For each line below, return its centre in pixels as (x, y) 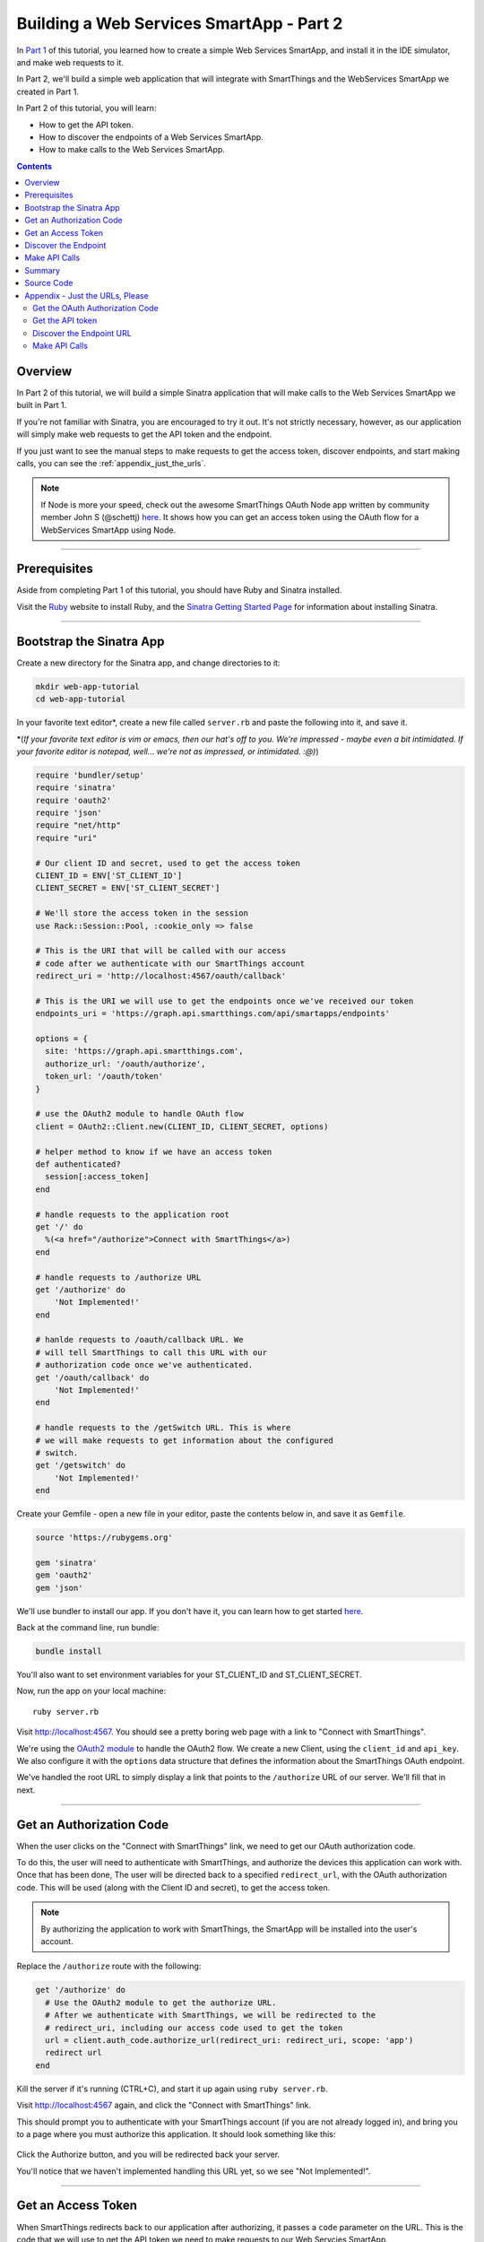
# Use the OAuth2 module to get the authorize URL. (161, 2003)
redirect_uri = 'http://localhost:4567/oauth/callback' (161, 976)
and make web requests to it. (70, 62)
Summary (43, 270)
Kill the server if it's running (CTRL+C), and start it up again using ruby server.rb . (172, 2089)
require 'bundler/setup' (90, 775)
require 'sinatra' (76, 788)
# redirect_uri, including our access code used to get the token (194, 2028)
